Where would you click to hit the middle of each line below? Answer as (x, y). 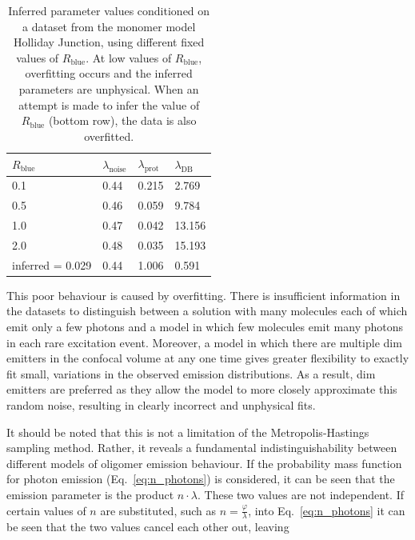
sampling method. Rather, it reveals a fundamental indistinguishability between (202, 448)
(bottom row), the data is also (122, 120)
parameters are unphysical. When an (109, 88)
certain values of (46, 510)
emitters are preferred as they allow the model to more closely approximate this (202, 389)
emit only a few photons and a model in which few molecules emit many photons (205, 327)
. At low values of (129, 57)
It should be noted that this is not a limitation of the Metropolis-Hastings (188, 432)
